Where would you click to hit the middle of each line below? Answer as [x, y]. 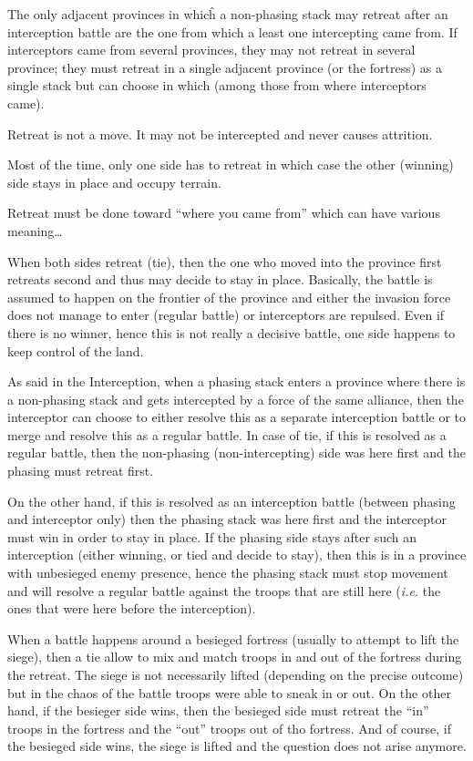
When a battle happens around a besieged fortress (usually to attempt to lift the [233, 638]
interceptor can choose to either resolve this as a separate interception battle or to [237, 417]
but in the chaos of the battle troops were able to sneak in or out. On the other [229, 692]
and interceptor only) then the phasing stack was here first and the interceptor [227, 519]
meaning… [35, 230]
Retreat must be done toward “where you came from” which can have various [224, 213]
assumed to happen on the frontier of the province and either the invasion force [229, 297]
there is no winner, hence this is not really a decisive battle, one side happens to [231, 332]
